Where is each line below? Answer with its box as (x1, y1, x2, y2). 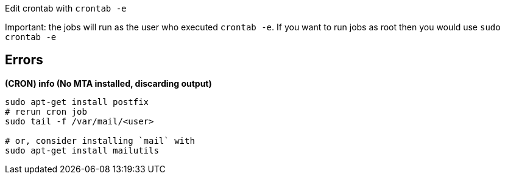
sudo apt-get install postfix (5, 96, 149, 107)
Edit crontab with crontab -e (5, 3, 127, 13)
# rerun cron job (5, 106, 87, 117)
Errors (5, 52, 43, 68)
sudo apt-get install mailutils (5, 145, 159, 155)
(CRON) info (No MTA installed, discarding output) (5, 78, 212, 89)
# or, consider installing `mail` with (5, 135, 195, 146)
